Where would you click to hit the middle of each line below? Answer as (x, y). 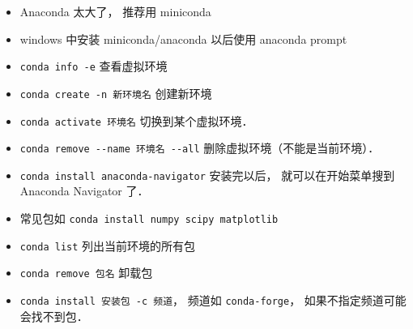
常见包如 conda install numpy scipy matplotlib (149, 218)
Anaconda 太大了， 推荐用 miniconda (115, 11)
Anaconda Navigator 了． (84, 191)
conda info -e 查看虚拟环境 (94, 66)
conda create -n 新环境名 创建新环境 (116, 93)
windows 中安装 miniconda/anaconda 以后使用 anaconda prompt (183, 38)
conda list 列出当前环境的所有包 (108, 245)
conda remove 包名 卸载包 (86, 273)
